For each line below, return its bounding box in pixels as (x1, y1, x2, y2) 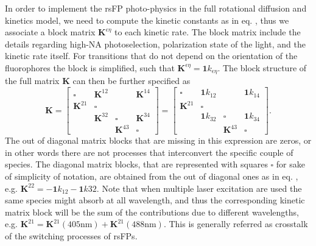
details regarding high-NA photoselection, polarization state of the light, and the (5, 37, 306, 50)
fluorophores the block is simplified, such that (5, 61, 175, 74)
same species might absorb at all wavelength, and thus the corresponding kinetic (5, 194, 305, 206)
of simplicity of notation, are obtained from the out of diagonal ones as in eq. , (5, 169, 298, 182)
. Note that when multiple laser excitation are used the (96, 181, 302, 194)
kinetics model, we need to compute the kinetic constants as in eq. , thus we (5, 13, 289, 26)
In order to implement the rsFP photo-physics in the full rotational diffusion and (5, 2, 307, 14)
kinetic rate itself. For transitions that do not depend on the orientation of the (5, 49, 298, 62)
